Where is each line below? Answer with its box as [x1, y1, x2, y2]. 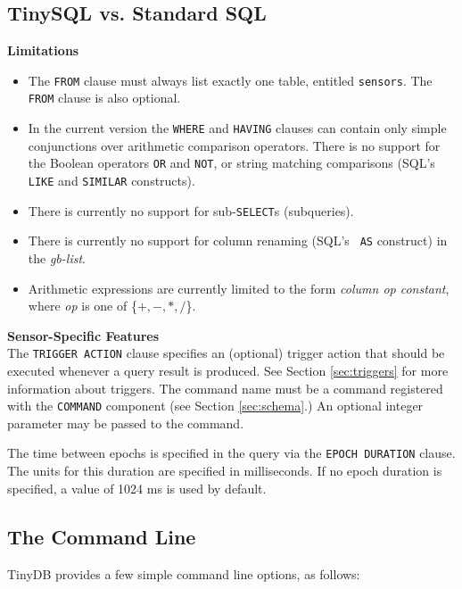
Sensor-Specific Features [7, 326, 160, 344]
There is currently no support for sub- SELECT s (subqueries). [28, 201, 354, 220]
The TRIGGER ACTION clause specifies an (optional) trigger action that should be [7, 344, 445, 362]
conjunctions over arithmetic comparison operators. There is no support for [28, 136, 441, 154]
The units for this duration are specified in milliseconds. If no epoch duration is [7, 461, 442, 480]
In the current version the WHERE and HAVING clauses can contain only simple [28, 119, 447, 137]
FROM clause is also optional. [28, 88, 181, 107]
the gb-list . [28, 248, 86, 267]
